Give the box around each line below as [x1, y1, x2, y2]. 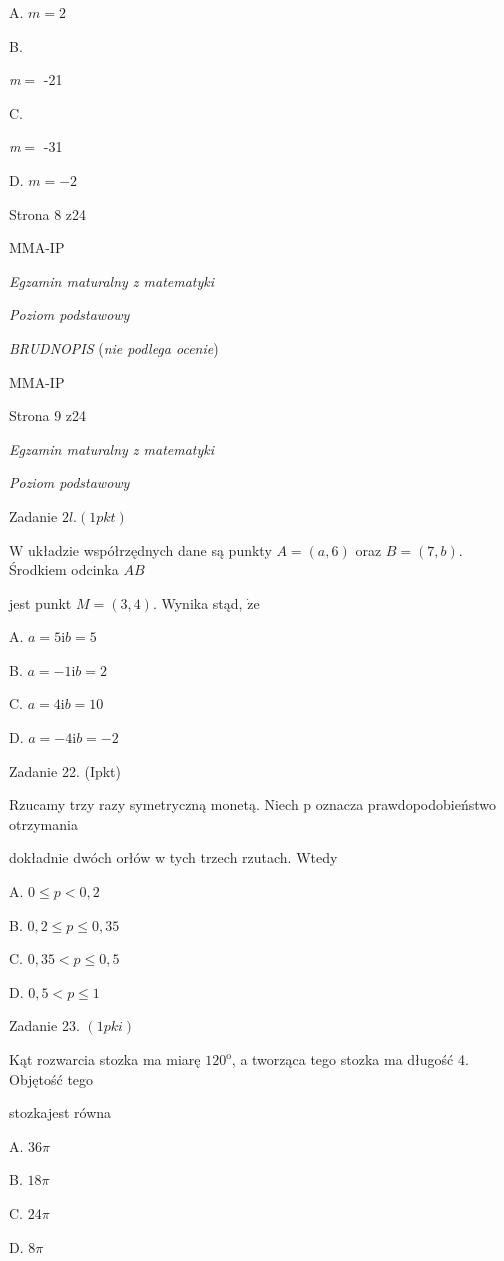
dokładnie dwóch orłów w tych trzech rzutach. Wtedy [9, 847, 338, 868]
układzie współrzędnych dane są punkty [28, 539, 272, 560]
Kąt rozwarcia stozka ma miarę [9, 1049, 201, 1069]
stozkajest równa [9, 1102, 112, 1123]
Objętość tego [9, 1068, 94, 1089]
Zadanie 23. [9, 1015, 80, 1036]
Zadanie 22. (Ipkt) [9, 760, 122, 781]
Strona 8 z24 [9, 203, 87, 224]
